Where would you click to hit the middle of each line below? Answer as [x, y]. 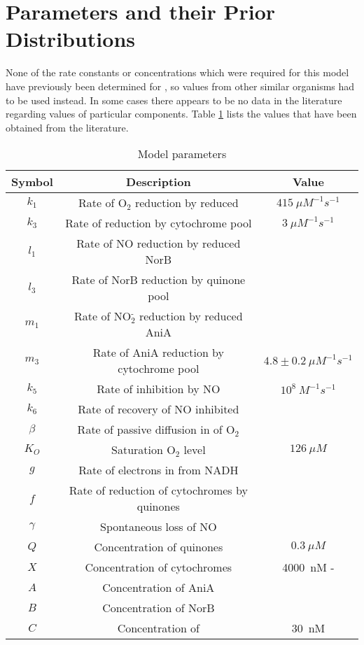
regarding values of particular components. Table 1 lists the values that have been [181, 114]
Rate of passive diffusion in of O [156, 430]
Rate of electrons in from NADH [159, 470]
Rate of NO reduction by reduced [159, 243]
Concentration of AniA [159, 588]
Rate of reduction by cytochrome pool [159, 223]
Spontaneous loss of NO [159, 527]
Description [159, 182]
